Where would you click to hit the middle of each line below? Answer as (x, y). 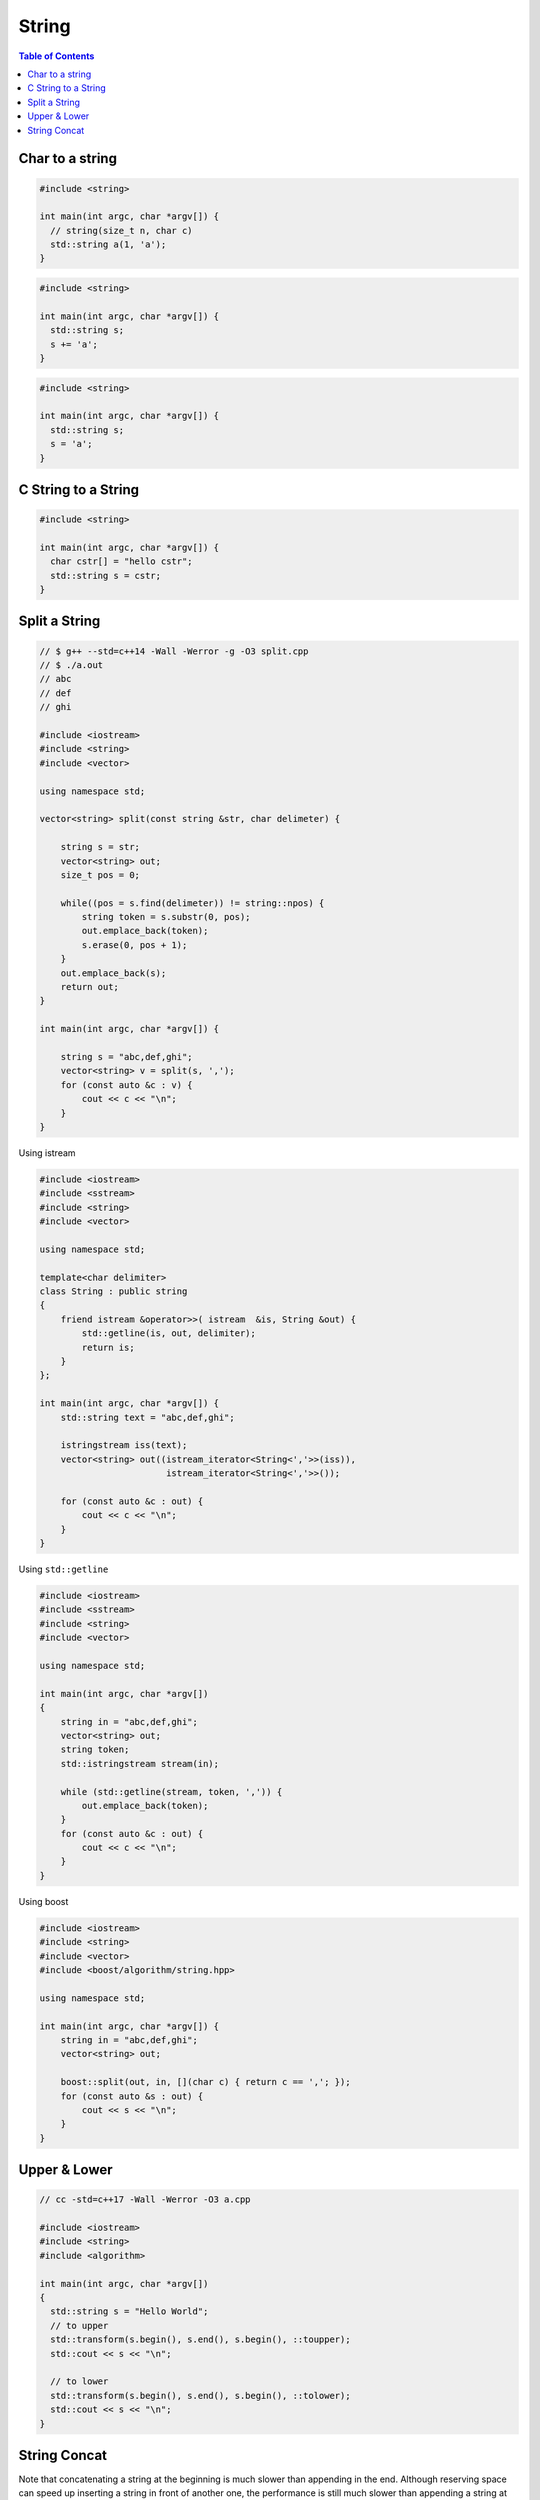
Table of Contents (56, 56)
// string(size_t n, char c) (122, 230)
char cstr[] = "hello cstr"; (122, 561)
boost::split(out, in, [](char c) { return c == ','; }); (205, 2082)
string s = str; (100, 847)
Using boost (43, 1901)
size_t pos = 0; (100, 874)
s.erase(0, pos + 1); (134, 944)
